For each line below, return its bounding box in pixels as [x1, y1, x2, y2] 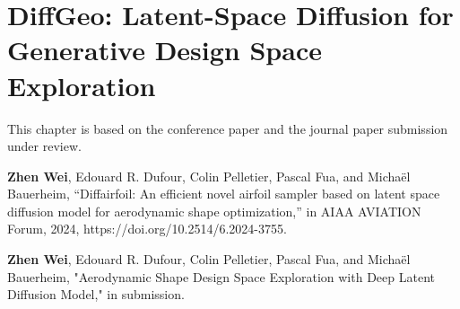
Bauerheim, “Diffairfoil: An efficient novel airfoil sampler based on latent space [7, 184, 440, 203]
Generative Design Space [7, 31, 322, 68]
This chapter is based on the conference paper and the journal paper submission [7, 119, 448, 137]
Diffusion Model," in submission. [7, 285, 185, 304]
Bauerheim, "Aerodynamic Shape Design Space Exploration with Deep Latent [7, 267, 435, 286]
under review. [7, 137, 82, 155]
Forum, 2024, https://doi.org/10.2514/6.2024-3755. [7, 219, 287, 238]
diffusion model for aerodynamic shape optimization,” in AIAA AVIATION [7, 201, 421, 220]
